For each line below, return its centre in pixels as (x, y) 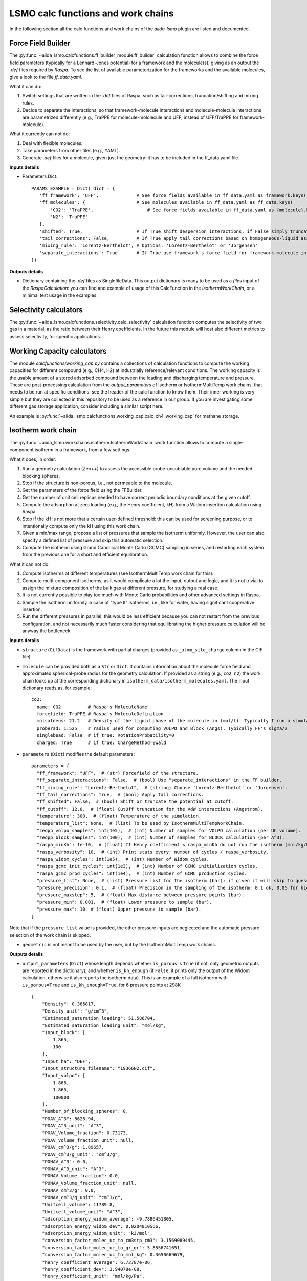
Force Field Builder (40, 43)
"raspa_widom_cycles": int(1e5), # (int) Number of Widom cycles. (123, 859)
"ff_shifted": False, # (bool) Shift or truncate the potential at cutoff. (135, 802)
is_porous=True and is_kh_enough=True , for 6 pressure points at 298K (102, 985)
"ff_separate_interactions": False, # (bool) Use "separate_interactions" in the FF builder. (159, 780)
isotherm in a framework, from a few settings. (83, 450)
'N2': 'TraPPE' (69, 217)
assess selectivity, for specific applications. (56, 336)
